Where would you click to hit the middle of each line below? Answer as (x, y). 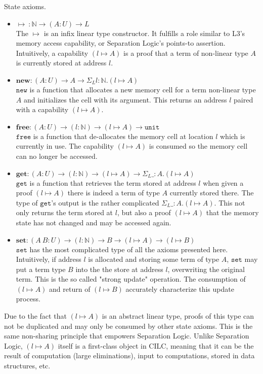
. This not (230, 202)
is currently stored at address (61, 63)
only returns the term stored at (64, 212)
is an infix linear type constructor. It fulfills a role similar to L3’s (144, 33)
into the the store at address (119, 269)
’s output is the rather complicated (105, 202)
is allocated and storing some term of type (154, 259)
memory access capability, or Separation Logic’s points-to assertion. (121, 43)
